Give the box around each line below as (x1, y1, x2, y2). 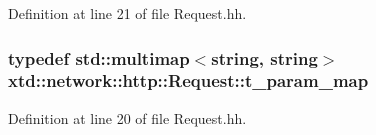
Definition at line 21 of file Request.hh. (8, 3, 247, 23)
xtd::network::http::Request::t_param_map (8, 68, 369, 93)
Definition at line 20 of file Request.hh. (8, 107, 247, 128)
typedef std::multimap (8, 45, 190, 70)
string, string (211, 45, 318, 70)
